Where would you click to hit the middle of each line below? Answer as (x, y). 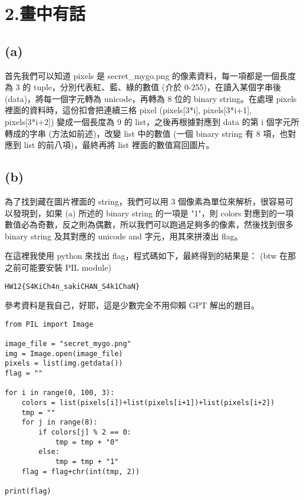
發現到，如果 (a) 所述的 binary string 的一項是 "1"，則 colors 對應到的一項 (153, 213)
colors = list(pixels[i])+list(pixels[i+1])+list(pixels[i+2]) (148, 403)
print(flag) (28, 491)
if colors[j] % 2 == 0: (85, 432)
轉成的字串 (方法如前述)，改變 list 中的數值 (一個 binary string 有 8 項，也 (146, 133)
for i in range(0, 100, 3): (60, 393)
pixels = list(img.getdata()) (64, 364)
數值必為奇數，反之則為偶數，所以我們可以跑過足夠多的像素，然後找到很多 (149, 224)
